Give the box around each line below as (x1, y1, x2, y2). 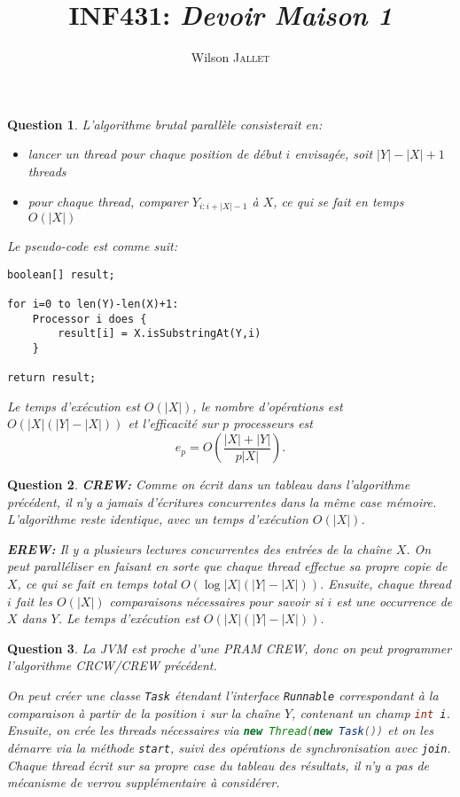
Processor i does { (32, 312, 147, 325)
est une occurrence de (336, 591, 453, 610)
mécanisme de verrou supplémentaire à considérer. (7, 773, 280, 792)
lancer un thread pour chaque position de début (27, 145, 282, 163)
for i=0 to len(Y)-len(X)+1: (7, 297, 179, 310)
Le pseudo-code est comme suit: (7, 237, 177, 255)
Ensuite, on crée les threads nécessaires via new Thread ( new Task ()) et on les (7, 721, 434, 739)
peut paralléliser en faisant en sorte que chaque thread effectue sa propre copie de (7, 557, 448, 575)
